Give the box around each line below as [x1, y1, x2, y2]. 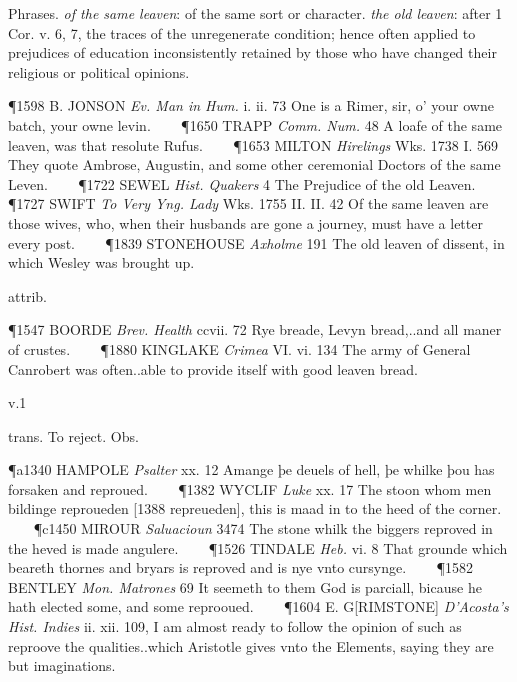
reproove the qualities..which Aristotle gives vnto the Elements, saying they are [8, 635, 494, 656]
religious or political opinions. [8, 61, 190, 82]
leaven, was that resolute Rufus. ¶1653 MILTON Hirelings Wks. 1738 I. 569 [8, 134, 499, 155]
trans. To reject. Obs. [8, 425, 139, 446]
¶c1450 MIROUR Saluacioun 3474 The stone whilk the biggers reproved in [33, 518, 493, 539]
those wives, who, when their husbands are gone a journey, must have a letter [8, 212, 483, 233]
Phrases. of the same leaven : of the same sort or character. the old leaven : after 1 [8, 3, 503, 23]
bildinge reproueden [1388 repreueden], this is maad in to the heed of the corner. [8, 498, 502, 519]
